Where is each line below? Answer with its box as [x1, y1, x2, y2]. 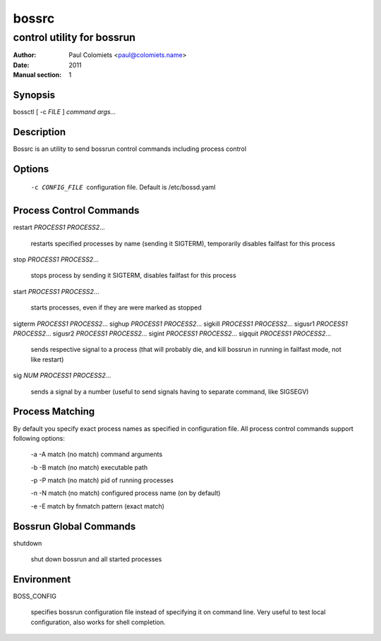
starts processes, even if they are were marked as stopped [30, 303, 202, 312]
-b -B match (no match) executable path [30, 463, 148, 472]
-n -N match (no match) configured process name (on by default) [30, 489, 221, 497]
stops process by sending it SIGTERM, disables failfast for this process [30, 271, 236, 280]
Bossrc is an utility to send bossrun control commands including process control [13, 145, 247, 153]
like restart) [30, 355, 64, 363]
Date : [13, 61, 30, 69]
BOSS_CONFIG [13, 592, 56, 601]
